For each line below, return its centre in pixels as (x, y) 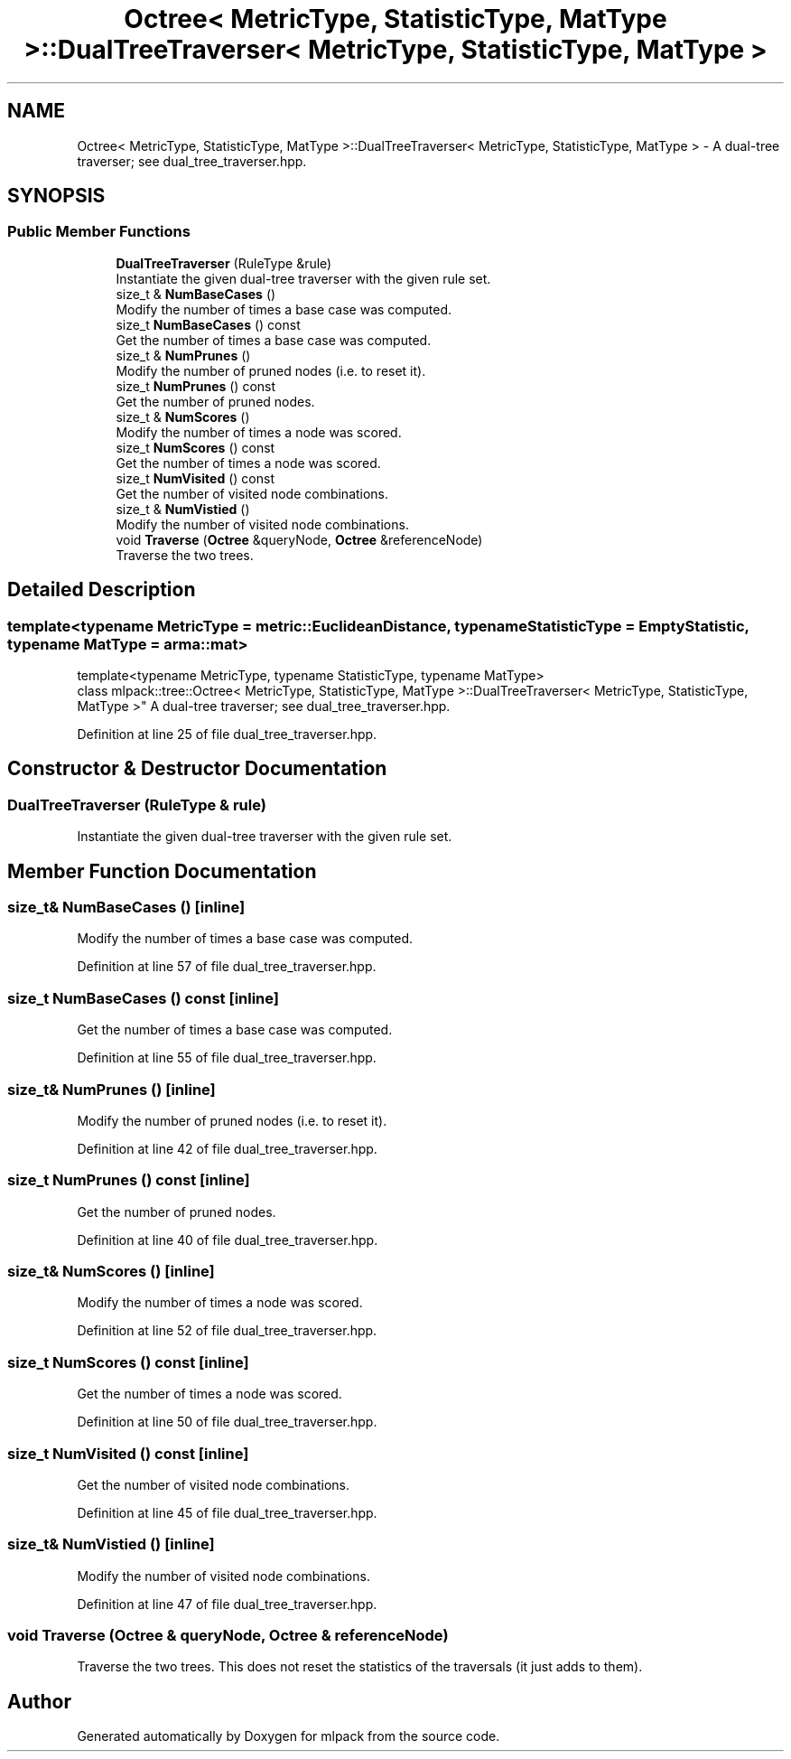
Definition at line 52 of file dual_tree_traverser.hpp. (227, 1331)
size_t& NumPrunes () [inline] (112, 1089)
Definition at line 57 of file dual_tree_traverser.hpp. (227, 967)
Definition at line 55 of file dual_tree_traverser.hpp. (227, 1058)
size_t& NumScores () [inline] (111, 1272)
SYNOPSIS (56, 196)
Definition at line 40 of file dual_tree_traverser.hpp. (228, 1240)
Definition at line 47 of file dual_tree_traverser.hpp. (227, 1604)
